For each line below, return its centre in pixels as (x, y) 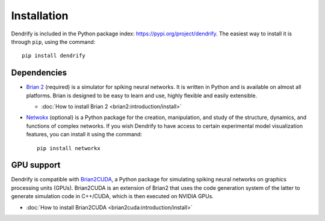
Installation (40, 16)
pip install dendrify (54, 56)
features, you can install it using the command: (84, 135)
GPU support (36, 165)
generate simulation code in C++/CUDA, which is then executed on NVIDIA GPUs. (112, 196)
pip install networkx (69, 148)
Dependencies (39, 73)
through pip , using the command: (53, 41)
